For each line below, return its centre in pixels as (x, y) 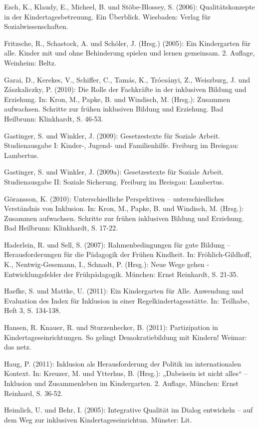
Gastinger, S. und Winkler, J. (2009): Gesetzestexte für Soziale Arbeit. (112, 135)
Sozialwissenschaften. (36, 26)
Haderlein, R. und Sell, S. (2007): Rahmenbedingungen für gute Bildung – (117, 244)
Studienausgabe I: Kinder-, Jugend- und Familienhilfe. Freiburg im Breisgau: (122, 145)
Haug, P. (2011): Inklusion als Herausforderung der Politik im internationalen (123, 363)
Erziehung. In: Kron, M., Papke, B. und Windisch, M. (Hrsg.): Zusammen (117, 99)
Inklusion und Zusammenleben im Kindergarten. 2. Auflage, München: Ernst (121, 383)
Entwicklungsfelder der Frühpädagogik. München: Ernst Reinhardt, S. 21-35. (121, 274)
